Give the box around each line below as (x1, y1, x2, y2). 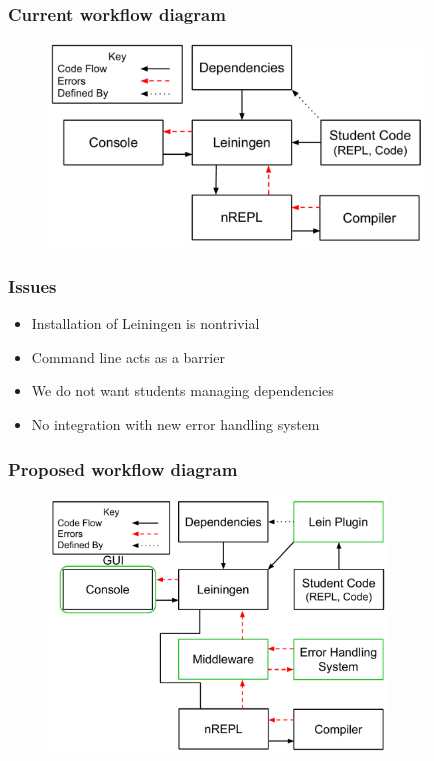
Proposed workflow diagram (8, 456, 238, 481)
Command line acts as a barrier (31, 346, 225, 367)
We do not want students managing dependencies (31, 380, 334, 401)
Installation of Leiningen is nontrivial (31, 313, 260, 334)
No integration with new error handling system (31, 414, 320, 435)
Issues (8, 273, 57, 298)
